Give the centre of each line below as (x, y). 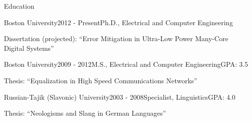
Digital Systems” (29, 48)
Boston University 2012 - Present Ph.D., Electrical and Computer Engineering (118, 22)
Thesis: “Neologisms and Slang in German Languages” (85, 113)
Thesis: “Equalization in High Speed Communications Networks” (101, 80)
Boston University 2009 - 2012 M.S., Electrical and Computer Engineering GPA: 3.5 (126, 64)
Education (19, 6)
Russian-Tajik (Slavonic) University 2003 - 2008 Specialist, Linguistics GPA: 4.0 (120, 97)
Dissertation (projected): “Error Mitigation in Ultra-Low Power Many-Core (116, 38)
